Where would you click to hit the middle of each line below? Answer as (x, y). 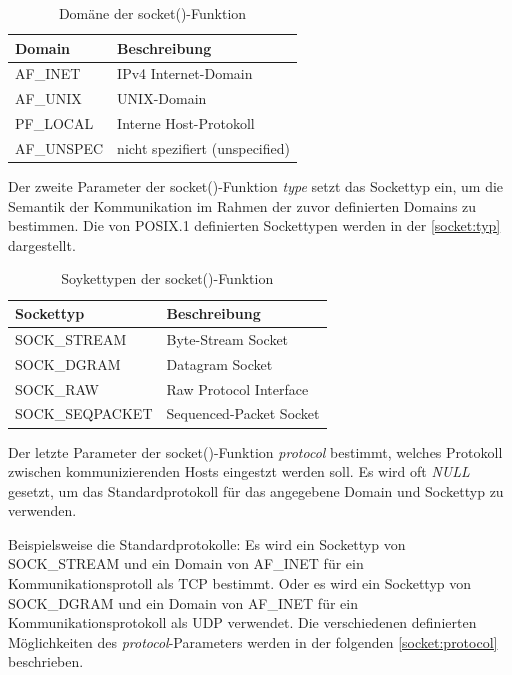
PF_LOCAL (54, 123)
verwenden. (42, 510)
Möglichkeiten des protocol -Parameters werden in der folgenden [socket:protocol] (253, 641)
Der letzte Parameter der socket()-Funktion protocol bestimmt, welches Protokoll (255, 451)
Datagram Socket (219, 363)
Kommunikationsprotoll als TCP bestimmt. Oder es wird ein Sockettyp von (240, 583)
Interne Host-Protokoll (186, 123)
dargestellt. (42, 244)
